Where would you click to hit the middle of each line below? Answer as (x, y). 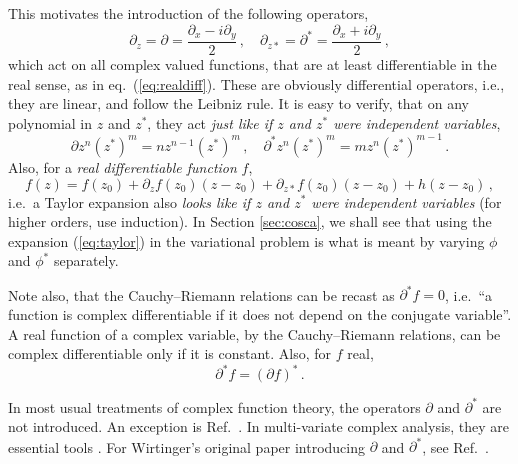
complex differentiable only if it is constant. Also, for (170, 353)
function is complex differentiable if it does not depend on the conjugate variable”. (260, 314)
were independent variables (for (406, 201)
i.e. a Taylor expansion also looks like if (129, 201)
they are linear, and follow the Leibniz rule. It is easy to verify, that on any (238, 103)
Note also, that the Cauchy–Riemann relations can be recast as (201, 294)
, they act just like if (210, 122)
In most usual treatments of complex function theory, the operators (214, 406)
